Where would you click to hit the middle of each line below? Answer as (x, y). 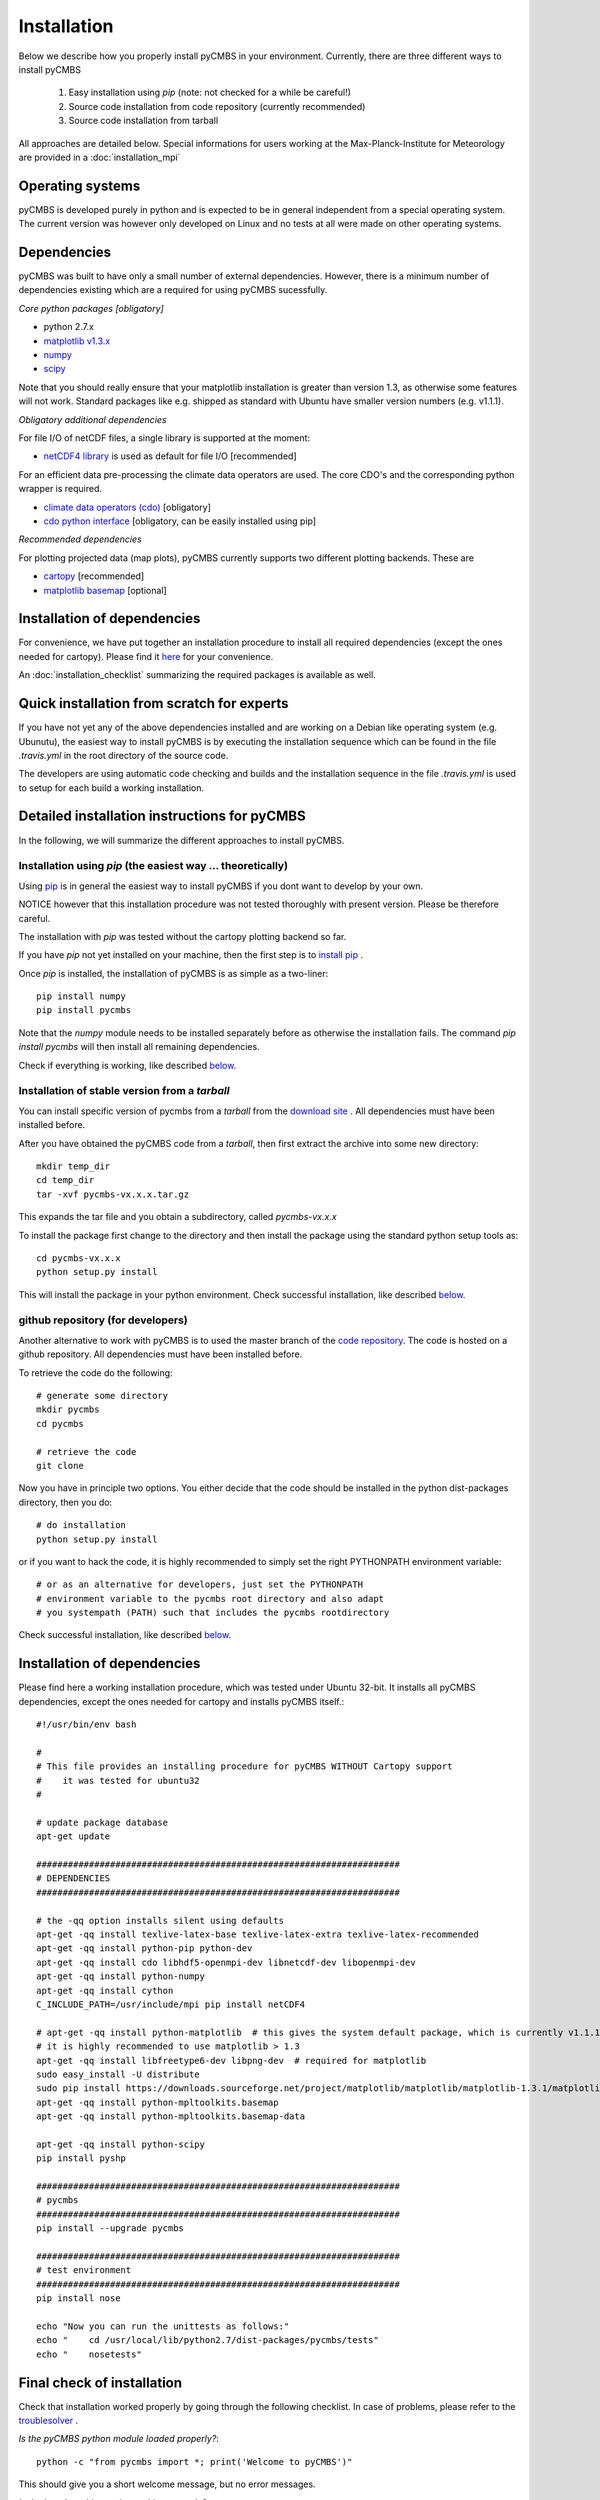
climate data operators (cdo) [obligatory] (127, 507)
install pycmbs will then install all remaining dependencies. (139, 1047)
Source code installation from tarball (143, 121)
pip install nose (78, 2298)
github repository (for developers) (103, 1320)
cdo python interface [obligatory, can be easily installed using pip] (180, 521)
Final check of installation (100, 2382)
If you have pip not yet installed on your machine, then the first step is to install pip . (191, 955)
